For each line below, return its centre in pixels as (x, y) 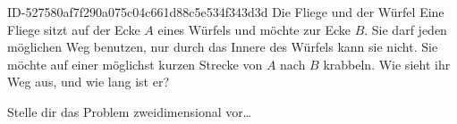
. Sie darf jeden (406, 29)
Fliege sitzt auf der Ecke (74, 29)
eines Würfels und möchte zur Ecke (254, 29)
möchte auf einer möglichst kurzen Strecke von (135, 64)
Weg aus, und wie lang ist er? (89, 82)
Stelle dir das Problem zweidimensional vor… (130, 111)
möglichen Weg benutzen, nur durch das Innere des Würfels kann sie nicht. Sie (223, 47)
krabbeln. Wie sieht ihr (387, 64)
